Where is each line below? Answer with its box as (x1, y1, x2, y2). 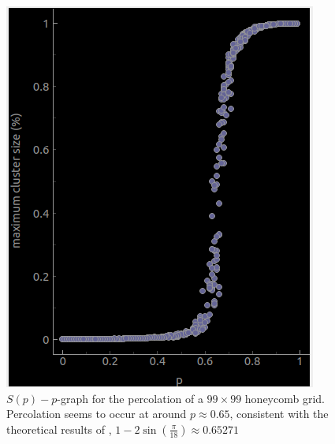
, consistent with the (229, 405, 329, 422)
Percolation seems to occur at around (6, 405, 187, 422)
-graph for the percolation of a (57, 390, 203, 406)
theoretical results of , (6, 420, 112, 437)
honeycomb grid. (244, 390, 325, 406)
